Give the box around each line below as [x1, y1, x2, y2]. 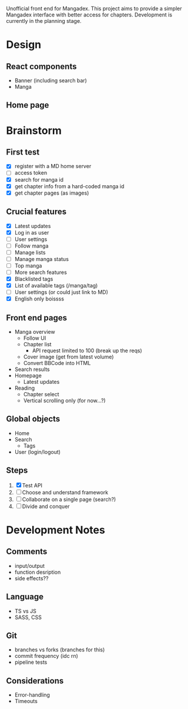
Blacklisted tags [14, 276, 53, 283]
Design [6, 38, 42, 52]
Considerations [6, 675, 64, 685]
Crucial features [6, 207, 66, 217]
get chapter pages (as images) [14, 189, 89, 196]
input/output [14, 562, 45, 569]
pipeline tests [14, 658, 48, 666]
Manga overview [14, 329, 55, 336]
